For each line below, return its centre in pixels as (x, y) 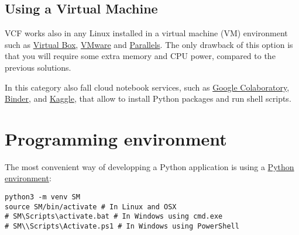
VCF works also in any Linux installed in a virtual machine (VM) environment (146, 33)
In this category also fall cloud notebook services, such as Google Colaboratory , (147, 87)
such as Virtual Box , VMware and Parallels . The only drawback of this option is (149, 44)
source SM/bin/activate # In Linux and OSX (91, 207)
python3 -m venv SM (42, 197)
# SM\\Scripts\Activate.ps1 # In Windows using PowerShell (122, 227)
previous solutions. (38, 67)
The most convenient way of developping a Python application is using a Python (149, 166)
